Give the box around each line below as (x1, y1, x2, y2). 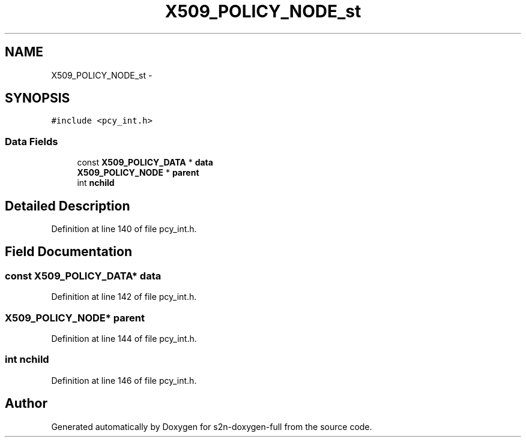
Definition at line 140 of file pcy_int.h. (51, 224, 197, 234)
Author (5, 396, 47, 411)
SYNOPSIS (5, 91, 70, 106)
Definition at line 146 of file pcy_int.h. (51, 375, 197, 386)
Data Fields (5, 135, 58, 148)
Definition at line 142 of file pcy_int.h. (51, 291, 197, 302)
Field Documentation (5, 244, 132, 260)
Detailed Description (5, 198, 130, 214)
